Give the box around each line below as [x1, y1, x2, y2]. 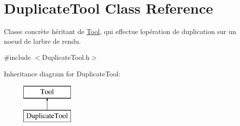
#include [4, 52, 31, 62]
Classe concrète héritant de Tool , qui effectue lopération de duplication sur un [4, 26, 236, 36]
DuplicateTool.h [42, 52, 90, 62]
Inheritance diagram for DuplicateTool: [4, 68, 120, 78]
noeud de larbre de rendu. [4, 36, 81, 46]
